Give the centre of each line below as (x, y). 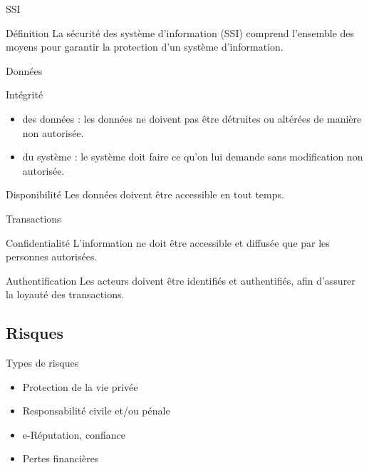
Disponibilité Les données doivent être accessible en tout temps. (145, 194)
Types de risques (42, 363)
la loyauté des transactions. (65, 294)
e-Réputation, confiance (74, 434)
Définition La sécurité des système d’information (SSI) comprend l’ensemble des (180, 32)
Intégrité (25, 95)
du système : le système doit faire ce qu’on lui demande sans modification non (193, 157)
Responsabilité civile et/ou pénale (96, 411)
